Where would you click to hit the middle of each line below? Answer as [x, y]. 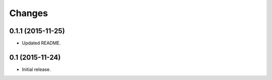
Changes [28, 13]
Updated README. [41, 43]
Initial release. [36, 69]
